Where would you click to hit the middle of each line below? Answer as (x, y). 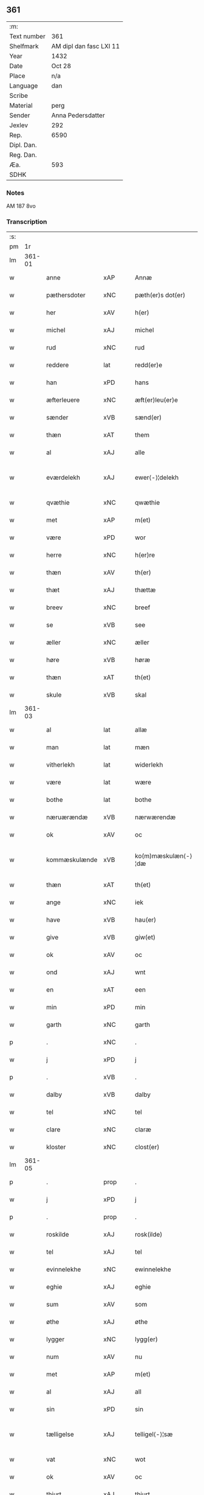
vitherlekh (60, 765)
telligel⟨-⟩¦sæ (154, 1434)
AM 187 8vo (21, 206)
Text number (27, 36)
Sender (20, 115)
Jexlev (19, 125)
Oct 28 (61, 66)
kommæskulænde (72, 860)
